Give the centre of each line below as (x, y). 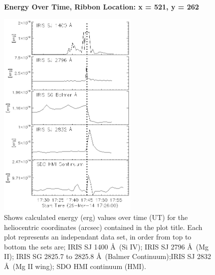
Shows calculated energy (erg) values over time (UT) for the (96, 217)
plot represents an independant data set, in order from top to (98, 237)
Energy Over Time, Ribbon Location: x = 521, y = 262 (102, 6)
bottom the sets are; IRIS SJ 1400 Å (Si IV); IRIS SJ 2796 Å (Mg (107, 246)
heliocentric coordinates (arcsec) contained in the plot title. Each (103, 227)
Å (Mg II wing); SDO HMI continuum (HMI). (75, 266)
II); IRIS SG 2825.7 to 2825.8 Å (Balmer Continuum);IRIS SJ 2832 (108, 256)
